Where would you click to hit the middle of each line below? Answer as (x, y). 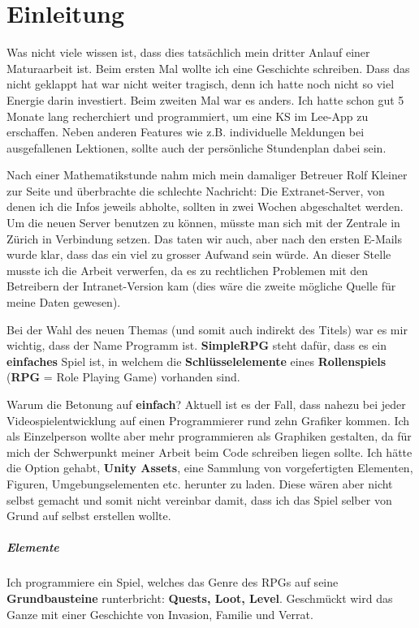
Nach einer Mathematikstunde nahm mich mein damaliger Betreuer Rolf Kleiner (207, 175)
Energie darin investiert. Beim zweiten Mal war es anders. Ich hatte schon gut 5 (205, 99)
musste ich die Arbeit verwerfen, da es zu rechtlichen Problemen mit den (188, 270)
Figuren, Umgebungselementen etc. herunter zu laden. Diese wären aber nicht (200, 483)
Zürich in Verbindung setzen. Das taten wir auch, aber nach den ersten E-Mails (205, 238)
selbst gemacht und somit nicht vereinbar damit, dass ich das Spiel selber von (199, 499)
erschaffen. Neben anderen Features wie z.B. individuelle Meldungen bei (186, 132)
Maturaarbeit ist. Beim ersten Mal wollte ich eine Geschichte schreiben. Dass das (208, 68)
